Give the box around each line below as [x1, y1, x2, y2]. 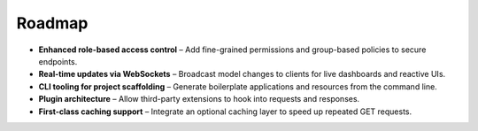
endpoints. [38, 56, 78, 66]
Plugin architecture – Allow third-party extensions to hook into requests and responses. [38, 94, 360, 104]
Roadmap [16, 13, 89, 33]
